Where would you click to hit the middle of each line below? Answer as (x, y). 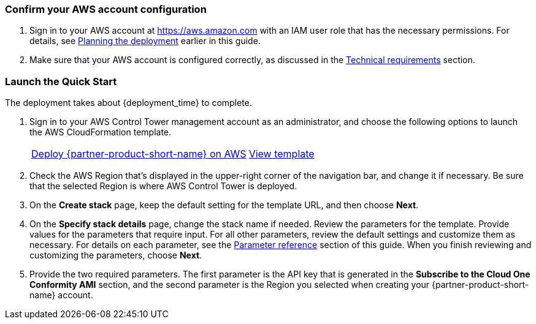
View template (281, 154)
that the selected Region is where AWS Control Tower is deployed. (163, 186)
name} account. (61, 295)
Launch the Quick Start (61, 81)
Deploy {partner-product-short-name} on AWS (139, 154)
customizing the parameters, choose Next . (116, 255)
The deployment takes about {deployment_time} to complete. (128, 103)
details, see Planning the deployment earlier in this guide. (145, 41)
